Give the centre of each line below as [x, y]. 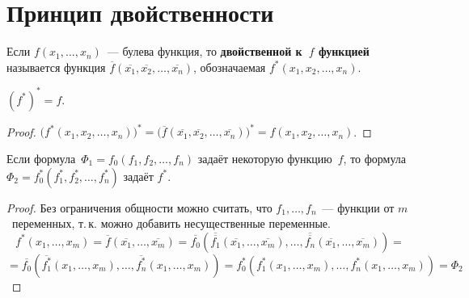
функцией [344, 51]
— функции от [358, 207]
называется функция [56, 67]
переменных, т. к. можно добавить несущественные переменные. [171, 223]
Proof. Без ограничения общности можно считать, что [139, 207]
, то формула [375, 158]
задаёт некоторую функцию [265, 158]
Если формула [41, 158]
